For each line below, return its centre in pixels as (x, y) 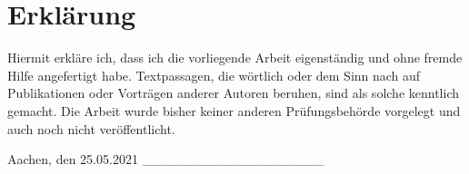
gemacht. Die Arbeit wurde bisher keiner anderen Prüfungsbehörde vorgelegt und (234, 110)
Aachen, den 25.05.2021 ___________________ (166, 159)
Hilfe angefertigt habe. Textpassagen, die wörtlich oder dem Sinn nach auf (214, 75)
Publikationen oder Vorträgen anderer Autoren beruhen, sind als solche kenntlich (233, 93)
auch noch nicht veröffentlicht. (91, 128)
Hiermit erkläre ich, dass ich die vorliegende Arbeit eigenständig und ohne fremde (235, 58)
